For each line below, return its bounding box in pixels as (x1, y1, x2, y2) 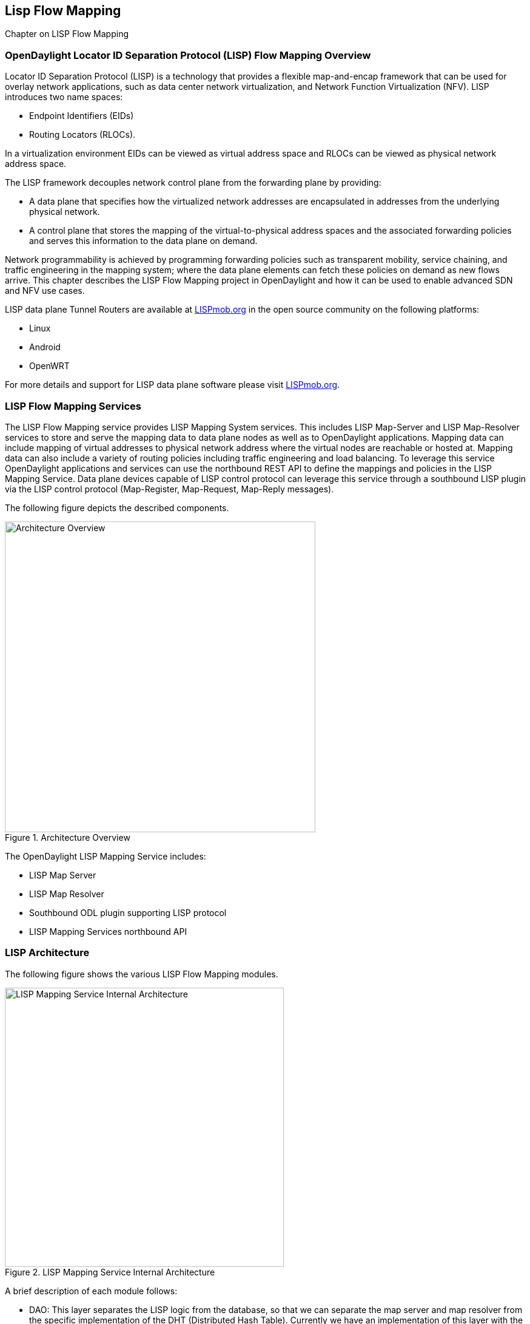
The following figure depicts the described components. (5, 502, 229, 513)
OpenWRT (29, 361, 70, 372)
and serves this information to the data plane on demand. (29, 236, 258, 246)
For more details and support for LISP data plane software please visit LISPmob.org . (5, 379, 340, 390)
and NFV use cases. (5, 285, 85, 296)
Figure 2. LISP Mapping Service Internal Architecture (5, 1266, 215, 1277)
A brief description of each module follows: (5, 1285, 178, 1296)
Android (29, 342, 61, 353)
